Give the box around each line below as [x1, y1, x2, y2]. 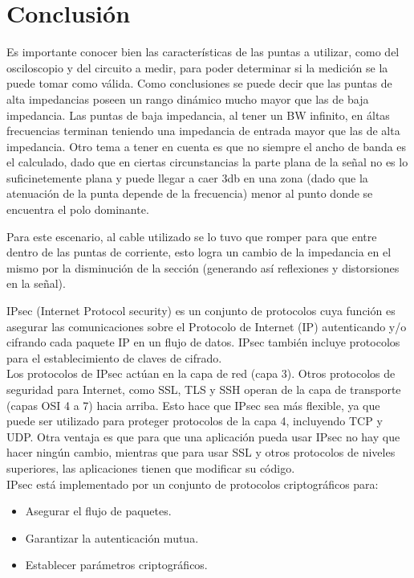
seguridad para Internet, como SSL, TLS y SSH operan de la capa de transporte [6, 381, 401, 397]
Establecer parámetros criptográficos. [25, 556, 208, 573]
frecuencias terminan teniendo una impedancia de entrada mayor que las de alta [6, 122, 400, 139]
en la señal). [6, 275, 66, 292]
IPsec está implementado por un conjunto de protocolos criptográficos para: [6, 475, 379, 492]
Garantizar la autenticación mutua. [25, 529, 199, 546]
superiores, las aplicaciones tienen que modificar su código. [6, 459, 295, 476]
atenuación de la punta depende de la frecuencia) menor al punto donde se [6, 185, 373, 202]
